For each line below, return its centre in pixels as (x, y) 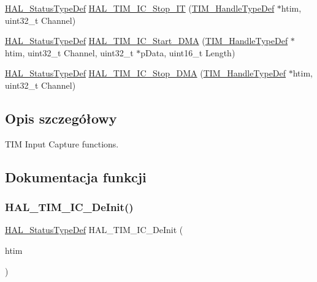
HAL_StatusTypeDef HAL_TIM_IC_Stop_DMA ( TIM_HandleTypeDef (146, 73)
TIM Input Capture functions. (62, 143)
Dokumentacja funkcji (76, 176)
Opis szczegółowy (61, 118)
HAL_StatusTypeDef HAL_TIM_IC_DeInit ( (94, 230)
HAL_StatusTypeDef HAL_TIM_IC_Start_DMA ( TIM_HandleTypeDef (147, 41)
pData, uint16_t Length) (188, 52)
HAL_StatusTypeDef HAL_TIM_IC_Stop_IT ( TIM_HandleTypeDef (140, 8)
